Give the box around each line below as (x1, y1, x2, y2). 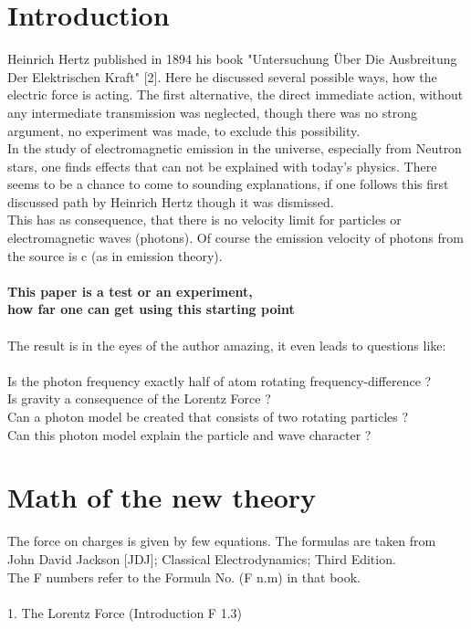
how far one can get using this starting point (7, 299, 295, 319)
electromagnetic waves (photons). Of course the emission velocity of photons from (7, 228, 464, 247)
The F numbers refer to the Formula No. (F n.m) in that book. (7, 567, 361, 586)
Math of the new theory (7, 478, 317, 516)
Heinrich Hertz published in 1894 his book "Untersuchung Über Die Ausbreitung (7, 49, 457, 68)
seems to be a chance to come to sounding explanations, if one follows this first (7, 174, 449, 194)
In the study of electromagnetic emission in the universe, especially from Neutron (7, 139, 462, 158)
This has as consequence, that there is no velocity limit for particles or (7, 210, 402, 229)
